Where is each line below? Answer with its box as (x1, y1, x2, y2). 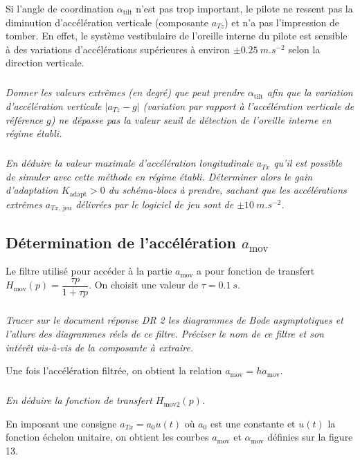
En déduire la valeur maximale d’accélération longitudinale (6, 156, 253, 170)
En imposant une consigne (6, 416, 117, 430)
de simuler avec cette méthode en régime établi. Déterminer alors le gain (6, 169, 313, 183)
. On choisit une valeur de (89, 277, 199, 292)
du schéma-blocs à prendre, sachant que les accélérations (108, 183, 347, 197)
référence (6, 112, 44, 127)
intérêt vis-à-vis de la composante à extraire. (6, 340, 194, 354)
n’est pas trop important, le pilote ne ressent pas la (136, 1, 353, 15)
